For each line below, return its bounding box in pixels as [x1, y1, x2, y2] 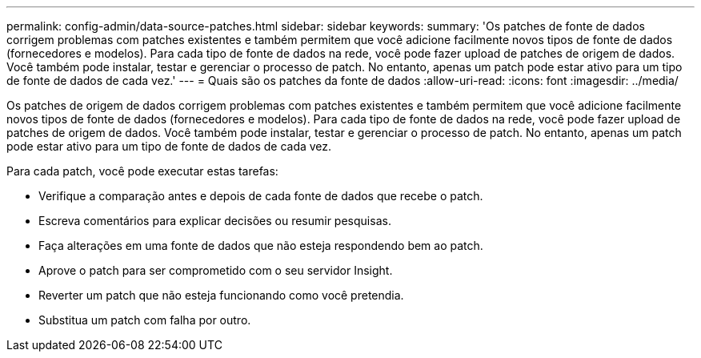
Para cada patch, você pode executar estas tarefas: [6, 164, 278, 178]
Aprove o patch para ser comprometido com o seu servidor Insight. [38, 263, 393, 277]
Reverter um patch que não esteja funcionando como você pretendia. [38, 288, 404, 302]
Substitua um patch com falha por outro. [38, 313, 251, 327]
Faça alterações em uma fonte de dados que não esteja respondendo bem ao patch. [38, 239, 483, 252]
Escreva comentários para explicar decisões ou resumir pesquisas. [38, 214, 391, 227]
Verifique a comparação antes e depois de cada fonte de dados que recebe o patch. [38, 189, 483, 203]
